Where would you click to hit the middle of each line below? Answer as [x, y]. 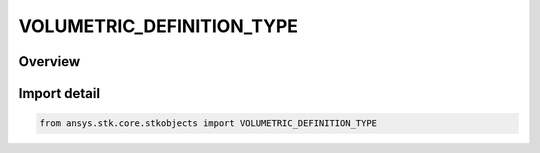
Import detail [59, 93]
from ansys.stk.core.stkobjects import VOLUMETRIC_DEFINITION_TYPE [208, 123]
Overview [49, 61]
